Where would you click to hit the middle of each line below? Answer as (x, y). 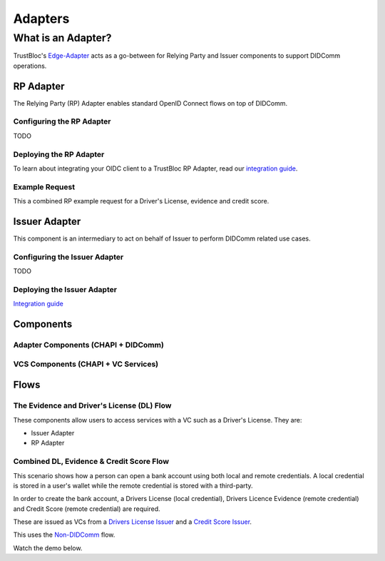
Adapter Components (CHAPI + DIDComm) (88, 345)
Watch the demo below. (48, 548)
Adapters (41, 19)
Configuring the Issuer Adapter (68, 257)
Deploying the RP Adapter (59, 154)
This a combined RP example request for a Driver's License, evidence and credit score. (141, 201)
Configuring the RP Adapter (62, 121)
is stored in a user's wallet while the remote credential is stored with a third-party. (133, 485)
